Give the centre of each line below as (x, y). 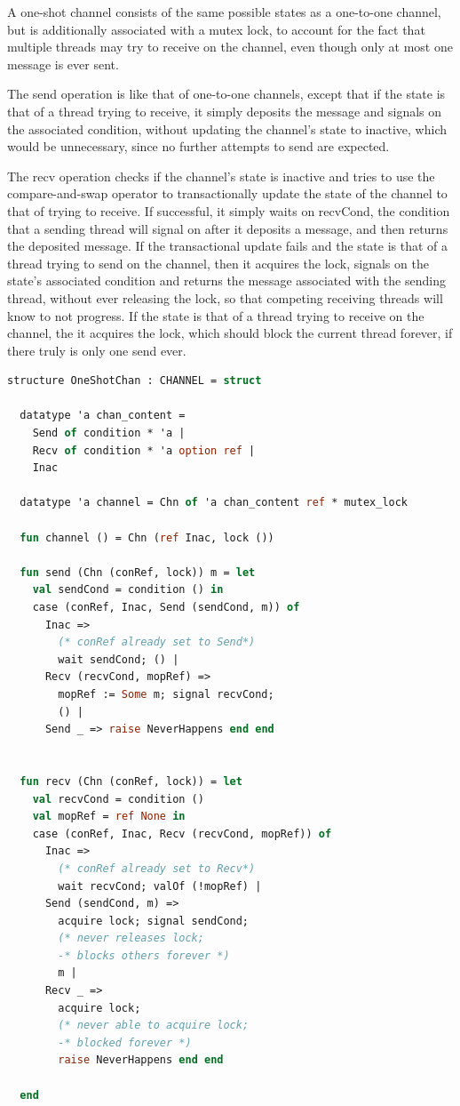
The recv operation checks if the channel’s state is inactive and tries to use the (221, 176)
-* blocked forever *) (125, 1042)
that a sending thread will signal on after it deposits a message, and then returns (228, 228)
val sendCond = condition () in (128, 590)
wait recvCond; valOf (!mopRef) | (160, 886)
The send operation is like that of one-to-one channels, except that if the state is (226, 94)
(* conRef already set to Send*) (157, 642)
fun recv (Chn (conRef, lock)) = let (131, 781)
